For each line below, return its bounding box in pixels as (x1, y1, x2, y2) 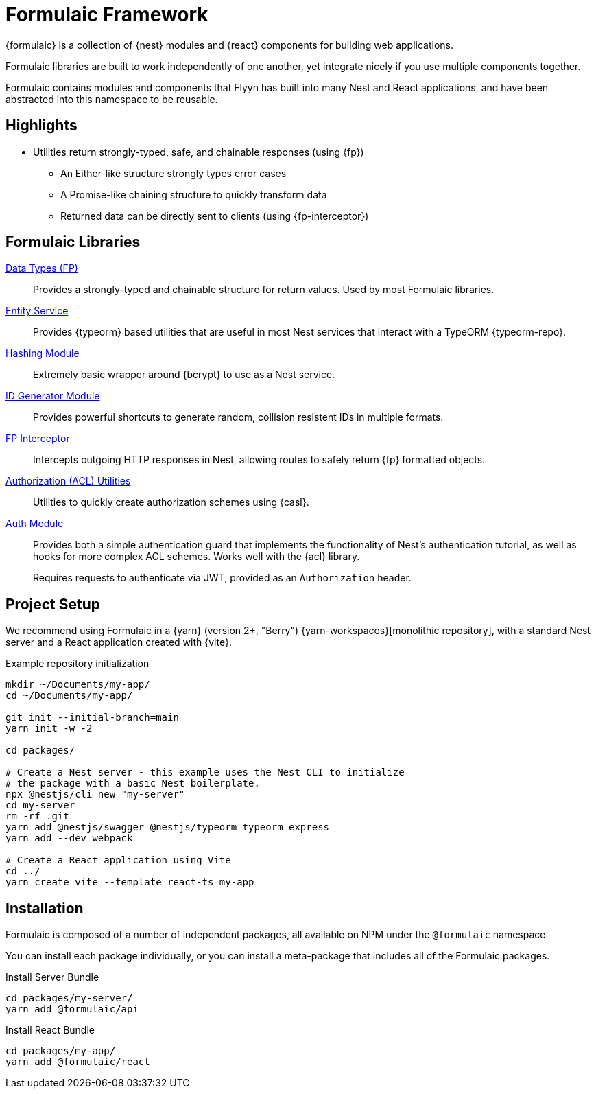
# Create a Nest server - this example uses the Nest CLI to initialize (5, 767, 405, 778)
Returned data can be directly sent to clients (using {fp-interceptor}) (60, 209, 369, 222)
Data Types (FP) (5, 262, 78, 275)
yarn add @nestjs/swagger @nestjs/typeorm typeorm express (5, 822, 330, 833)
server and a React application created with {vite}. (5, 636, 232, 649)
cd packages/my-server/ (5, 992, 133, 1004)
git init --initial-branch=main (5, 712, 179, 723)
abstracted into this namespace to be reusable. (5, 93, 218, 105)
